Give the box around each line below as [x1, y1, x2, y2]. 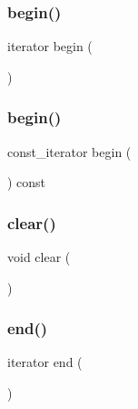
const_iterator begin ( [7, 142, 132, 161]
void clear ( [7, 247, 71, 267]
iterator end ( [7, 352, 83, 372]
